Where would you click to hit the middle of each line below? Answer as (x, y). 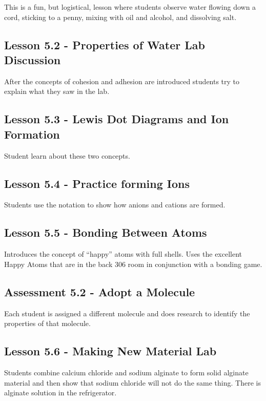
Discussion (33, 59)
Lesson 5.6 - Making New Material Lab (110, 351)
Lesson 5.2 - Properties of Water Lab (105, 44)
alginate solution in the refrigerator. (60, 393)
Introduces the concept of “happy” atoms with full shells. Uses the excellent (123, 254)
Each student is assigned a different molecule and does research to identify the (127, 313)
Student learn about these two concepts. (67, 155)
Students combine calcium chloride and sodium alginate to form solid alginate (126, 372)
